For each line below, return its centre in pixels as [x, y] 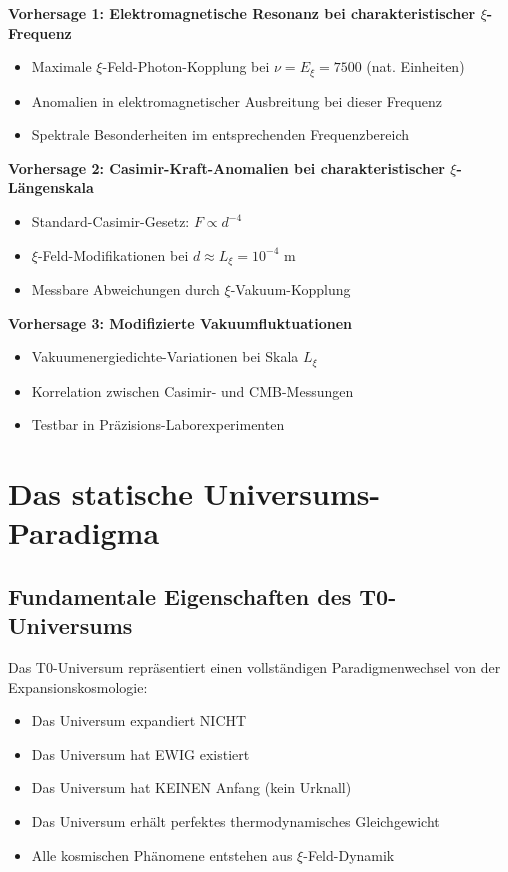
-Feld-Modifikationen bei [113, 254]
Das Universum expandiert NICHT [139, 720]
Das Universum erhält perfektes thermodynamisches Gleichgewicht [235, 821]
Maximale [61, 66]
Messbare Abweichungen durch [125, 289]
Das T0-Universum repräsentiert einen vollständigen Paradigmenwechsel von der [254, 667]
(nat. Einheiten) [415, 66]
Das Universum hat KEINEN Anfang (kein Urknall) [191, 787]
